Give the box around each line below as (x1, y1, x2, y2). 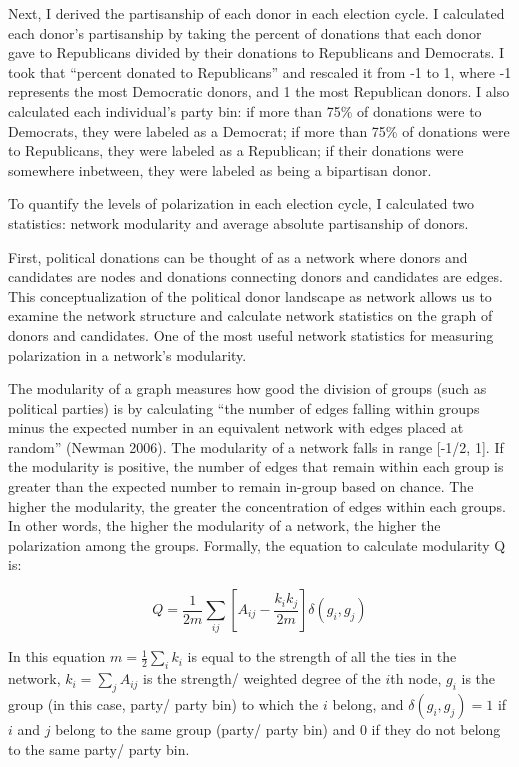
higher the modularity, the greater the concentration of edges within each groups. (8, 495, 506, 516)
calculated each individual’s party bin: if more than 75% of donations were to (8, 100, 482, 121)
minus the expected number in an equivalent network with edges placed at (8, 417, 464, 438)
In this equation (8, 646, 106, 667)
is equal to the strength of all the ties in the (187, 646, 457, 667)
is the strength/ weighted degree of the (143, 668, 381, 689)
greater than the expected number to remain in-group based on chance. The (8, 476, 474, 497)
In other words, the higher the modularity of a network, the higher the (8, 515, 441, 536)
